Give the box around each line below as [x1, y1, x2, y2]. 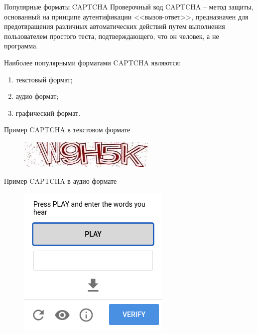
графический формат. [15, 107, 81, 118]
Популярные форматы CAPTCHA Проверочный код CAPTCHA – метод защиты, [4, 1, 254, 11]
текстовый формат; [15, 74, 73, 84]
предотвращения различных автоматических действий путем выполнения [4, 21, 225, 31]
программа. [4, 40, 38, 51]
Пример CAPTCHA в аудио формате [4, 175, 117, 186]
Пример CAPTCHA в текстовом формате [4, 124, 130, 135]
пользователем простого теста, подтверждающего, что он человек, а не [4, 30, 219, 41]
